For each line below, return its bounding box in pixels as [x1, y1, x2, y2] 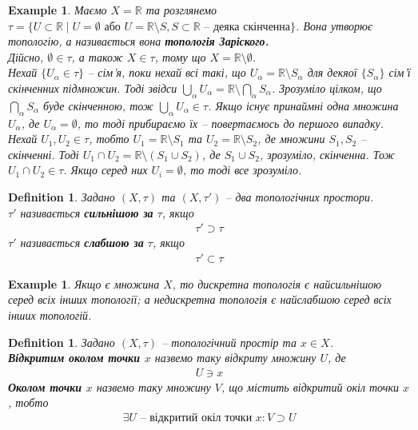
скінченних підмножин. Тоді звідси [8, 79, 177, 96]
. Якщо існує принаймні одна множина [208, 97, 399, 113]
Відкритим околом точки [8, 349, 140, 366]
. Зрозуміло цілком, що [271, 79, 382, 96]
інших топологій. [8, 306, 92, 323]
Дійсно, [8, 48, 44, 65]
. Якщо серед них [63, 161, 148, 178]
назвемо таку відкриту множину [154, 349, 316, 366]
